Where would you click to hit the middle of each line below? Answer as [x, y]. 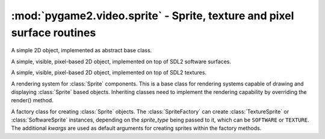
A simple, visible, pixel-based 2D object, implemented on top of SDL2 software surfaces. [121, 61]
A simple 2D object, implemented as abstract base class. [82, 51]
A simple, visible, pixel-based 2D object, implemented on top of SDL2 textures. [109, 73]
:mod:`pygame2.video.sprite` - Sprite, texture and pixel [153, 16]
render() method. [32, 100]
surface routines [54, 32]
